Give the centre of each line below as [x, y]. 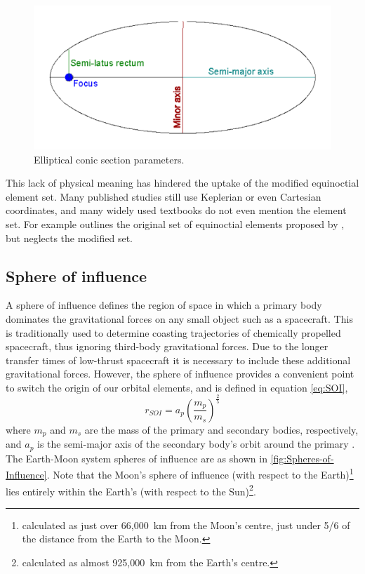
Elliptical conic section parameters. [109, 159]
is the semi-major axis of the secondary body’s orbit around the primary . [196, 444]
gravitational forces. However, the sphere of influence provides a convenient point [180, 374]
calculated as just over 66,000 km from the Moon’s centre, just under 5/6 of [186, 525]
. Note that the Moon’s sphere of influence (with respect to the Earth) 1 [200, 473]
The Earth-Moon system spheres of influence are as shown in [137, 458]
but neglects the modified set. [69, 238]
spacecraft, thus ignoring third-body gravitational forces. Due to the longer [167, 346]
